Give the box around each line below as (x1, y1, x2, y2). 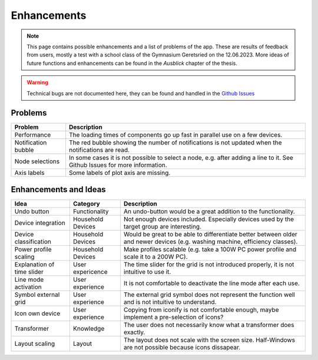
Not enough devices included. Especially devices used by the (124, 215, 294, 223)
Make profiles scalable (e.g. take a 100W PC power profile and (124, 245, 297, 253)
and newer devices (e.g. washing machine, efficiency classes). (124, 237, 298, 246)
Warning (26, 79, 48, 86)
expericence (72, 267, 108, 276)
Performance (14, 131, 51, 139)
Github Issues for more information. (68, 161, 167, 169)
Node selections (14, 157, 60, 166)
